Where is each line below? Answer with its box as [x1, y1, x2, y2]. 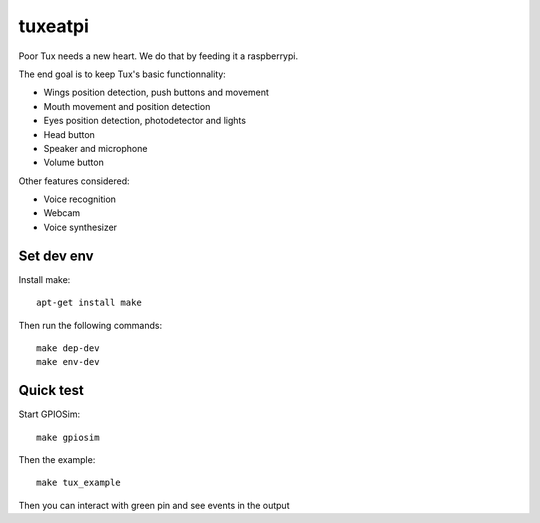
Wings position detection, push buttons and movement [43, 86, 270, 99]
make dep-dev [36, 342, 100, 354]
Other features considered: [18, 175, 130, 187]
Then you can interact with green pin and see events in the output [18, 499, 290, 511]
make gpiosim [36, 431, 100, 443]
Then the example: [18, 454, 96, 465]
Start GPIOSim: [18, 408, 81, 420]
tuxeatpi [18, 15, 90, 37]
